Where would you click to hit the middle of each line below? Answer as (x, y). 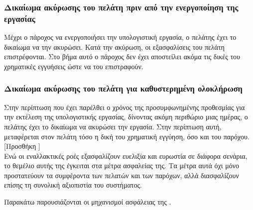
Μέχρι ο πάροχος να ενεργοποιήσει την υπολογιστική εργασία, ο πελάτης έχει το (120, 37)
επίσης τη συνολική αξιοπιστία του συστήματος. (73, 185)
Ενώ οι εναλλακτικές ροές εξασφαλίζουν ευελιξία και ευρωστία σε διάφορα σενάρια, (126, 156)
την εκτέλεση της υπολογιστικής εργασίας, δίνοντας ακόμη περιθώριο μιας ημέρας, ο (126, 117)
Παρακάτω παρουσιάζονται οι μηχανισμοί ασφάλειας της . (88, 202)
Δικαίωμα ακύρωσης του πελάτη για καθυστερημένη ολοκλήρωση (123, 88)
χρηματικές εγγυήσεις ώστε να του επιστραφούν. (74, 66)
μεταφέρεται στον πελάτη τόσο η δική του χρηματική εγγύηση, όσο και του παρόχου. (127, 136)
